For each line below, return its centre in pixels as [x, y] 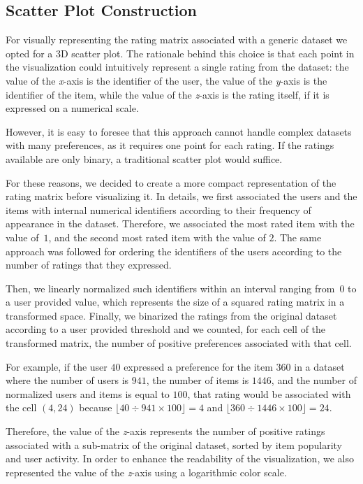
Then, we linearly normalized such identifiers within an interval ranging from [170, 288]
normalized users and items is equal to [88, 393]
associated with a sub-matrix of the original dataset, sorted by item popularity [174, 444]
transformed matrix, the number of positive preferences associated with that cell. [179, 343]
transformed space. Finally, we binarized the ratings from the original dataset [171, 315]
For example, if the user [57, 366]
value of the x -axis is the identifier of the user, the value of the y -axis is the [166, 80]
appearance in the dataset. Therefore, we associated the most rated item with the [180, 223]
